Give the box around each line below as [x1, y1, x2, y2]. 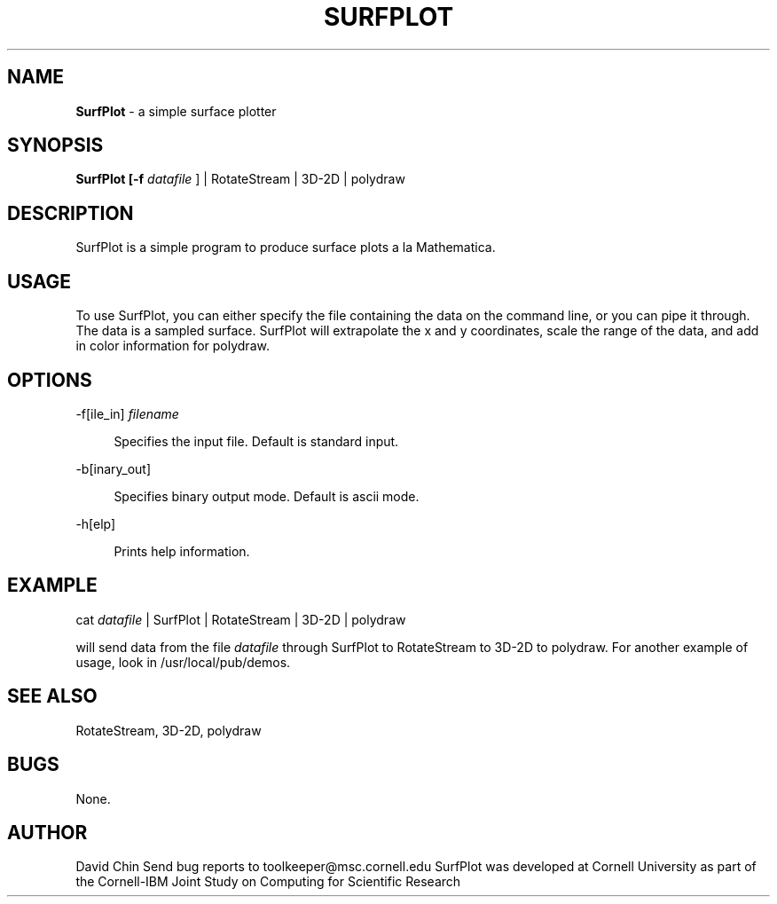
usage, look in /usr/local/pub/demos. [75, 654, 291, 670]
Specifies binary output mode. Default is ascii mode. [114, 488, 420, 504]
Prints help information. [114, 543, 250, 559]
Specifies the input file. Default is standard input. [114, 433, 399, 449]
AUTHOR [7, 821, 88, 844]
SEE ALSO [7, 685, 98, 708]
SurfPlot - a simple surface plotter [75, 103, 277, 119]
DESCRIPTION [7, 201, 134, 224]
